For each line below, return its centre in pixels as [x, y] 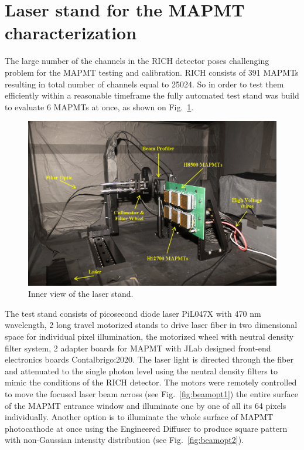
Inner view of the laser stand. [81, 294]
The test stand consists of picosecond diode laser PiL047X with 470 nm [133, 313]
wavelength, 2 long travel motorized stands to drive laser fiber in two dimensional [151, 325]
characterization [71, 33]
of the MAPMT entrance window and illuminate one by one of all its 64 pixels [146, 405]
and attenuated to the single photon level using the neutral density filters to [141, 371]
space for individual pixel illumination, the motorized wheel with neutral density [149, 336]
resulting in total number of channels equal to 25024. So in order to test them [144, 84]
